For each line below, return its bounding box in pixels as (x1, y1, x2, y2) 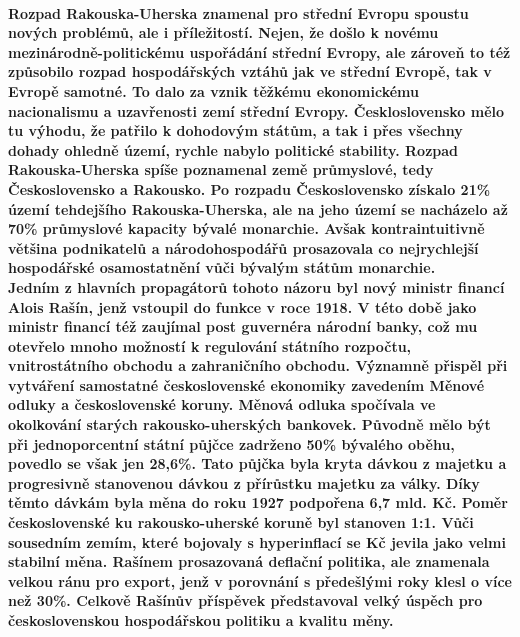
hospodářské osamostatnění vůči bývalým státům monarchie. (8, 257, 436, 278)
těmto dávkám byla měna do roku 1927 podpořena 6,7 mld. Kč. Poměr (8, 492, 508, 513)
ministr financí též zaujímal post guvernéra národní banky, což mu (8, 316, 478, 337)
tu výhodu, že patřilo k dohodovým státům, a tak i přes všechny (8, 120, 463, 141)
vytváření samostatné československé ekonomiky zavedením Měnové (8, 374, 485, 395)
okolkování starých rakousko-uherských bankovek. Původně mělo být (8, 414, 491, 435)
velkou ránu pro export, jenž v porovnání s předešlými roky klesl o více (8, 570, 512, 591)
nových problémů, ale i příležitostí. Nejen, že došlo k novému (8, 22, 439, 43)
